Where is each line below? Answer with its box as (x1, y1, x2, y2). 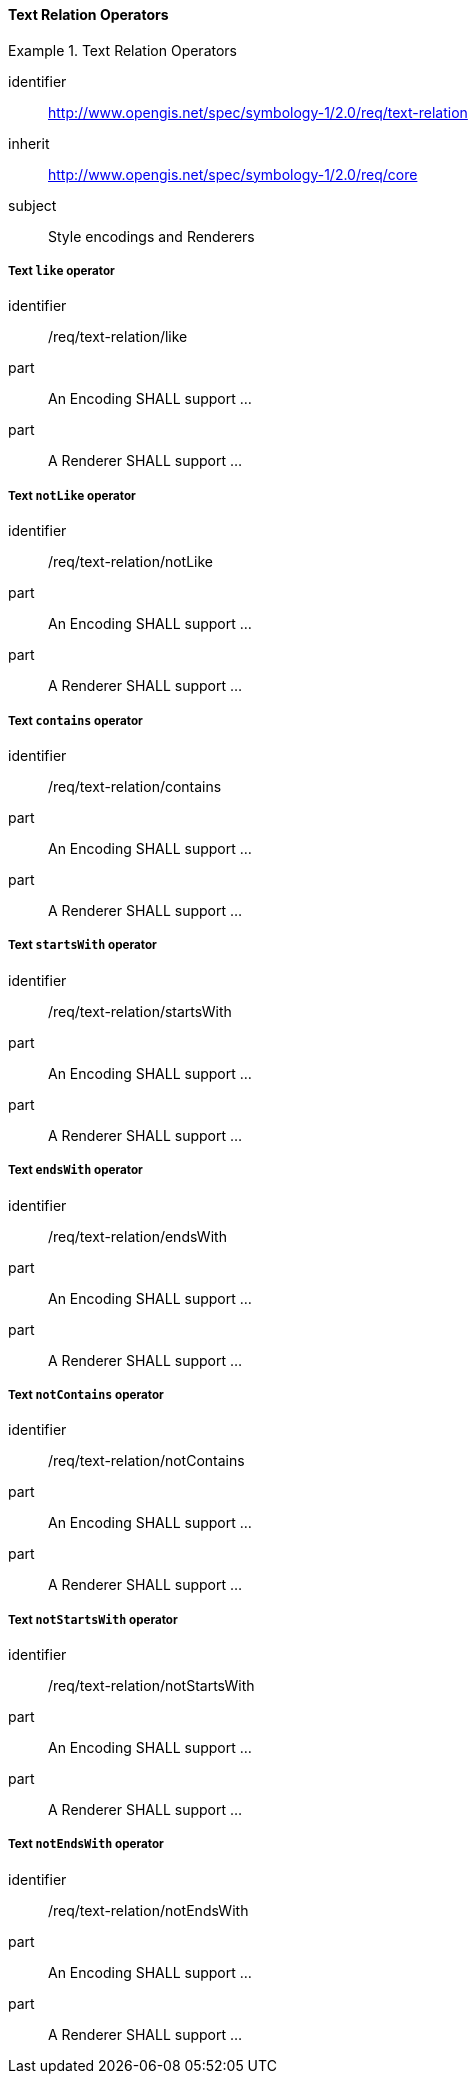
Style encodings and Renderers (48, 227, 255, 245)
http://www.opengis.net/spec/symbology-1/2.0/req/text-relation (48, 103, 468, 121)
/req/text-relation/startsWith (48, 1002, 232, 1020)
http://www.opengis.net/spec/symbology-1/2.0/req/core (48, 165, 418, 183)
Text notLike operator (8, 488, 136, 503)
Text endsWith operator (8, 1163, 143, 1178)
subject (8, 196, 57, 214)
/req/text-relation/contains (48, 777, 222, 795)
